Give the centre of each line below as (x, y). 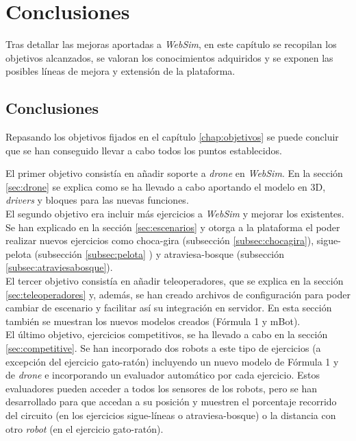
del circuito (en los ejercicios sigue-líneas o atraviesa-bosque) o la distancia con (171, 415)
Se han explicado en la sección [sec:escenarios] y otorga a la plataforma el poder (173, 227)
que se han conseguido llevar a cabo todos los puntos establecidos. (144, 150)
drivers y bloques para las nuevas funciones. (97, 200)
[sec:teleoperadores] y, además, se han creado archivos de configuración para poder (178, 294)
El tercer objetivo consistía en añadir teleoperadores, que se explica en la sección (175, 281)
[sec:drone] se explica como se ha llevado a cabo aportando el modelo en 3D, (166, 186)
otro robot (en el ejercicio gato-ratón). (85, 428)
